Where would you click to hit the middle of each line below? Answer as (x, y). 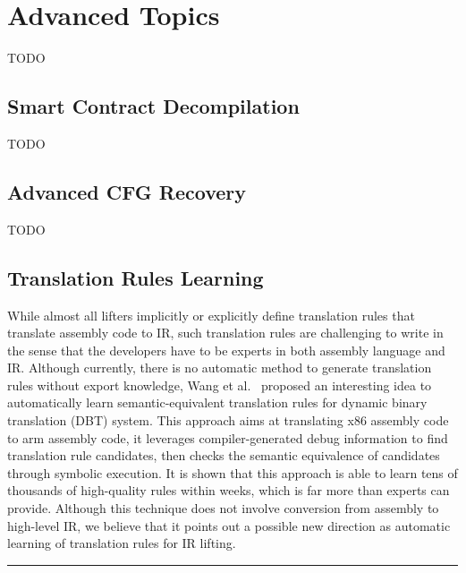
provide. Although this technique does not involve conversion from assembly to (223, 508)
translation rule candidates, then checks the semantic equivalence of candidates (224, 455)
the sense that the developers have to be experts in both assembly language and (226, 350)
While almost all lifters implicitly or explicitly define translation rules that (211, 315)
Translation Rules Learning (136, 277)
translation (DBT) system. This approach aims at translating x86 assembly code (228, 420)
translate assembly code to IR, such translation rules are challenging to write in (225, 333)
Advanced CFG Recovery (127, 191)
